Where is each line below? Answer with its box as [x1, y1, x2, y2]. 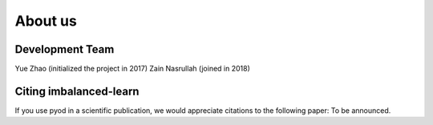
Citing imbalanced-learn [14, 84, 140, 98]
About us [14, 12, 78, 30]
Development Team [14, 42, 115, 56]
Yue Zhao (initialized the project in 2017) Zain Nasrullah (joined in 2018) [14, 64, 250, 74]
